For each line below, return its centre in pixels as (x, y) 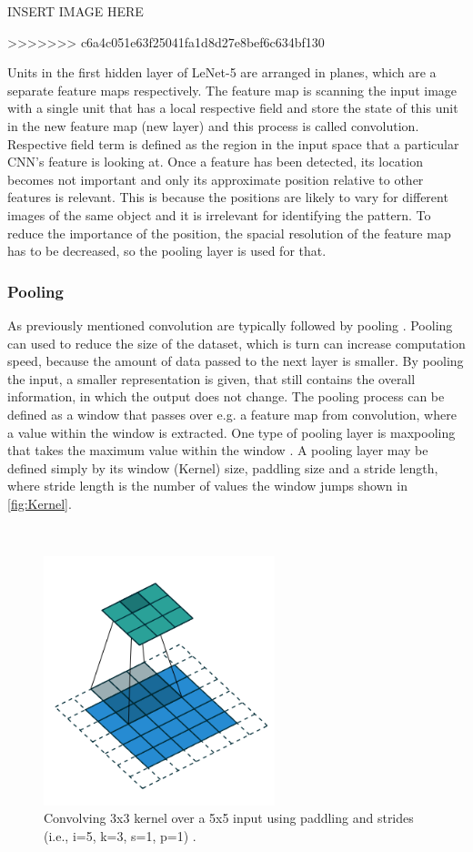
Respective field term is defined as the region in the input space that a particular (233, 143)
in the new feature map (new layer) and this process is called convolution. (213, 125)
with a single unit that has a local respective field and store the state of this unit (233, 108)
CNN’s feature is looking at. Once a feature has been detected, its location (215, 162)
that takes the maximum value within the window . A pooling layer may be (218, 450)
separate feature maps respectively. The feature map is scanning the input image (232, 90)
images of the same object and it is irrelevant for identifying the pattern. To (219, 214)
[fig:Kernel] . (40, 503)
